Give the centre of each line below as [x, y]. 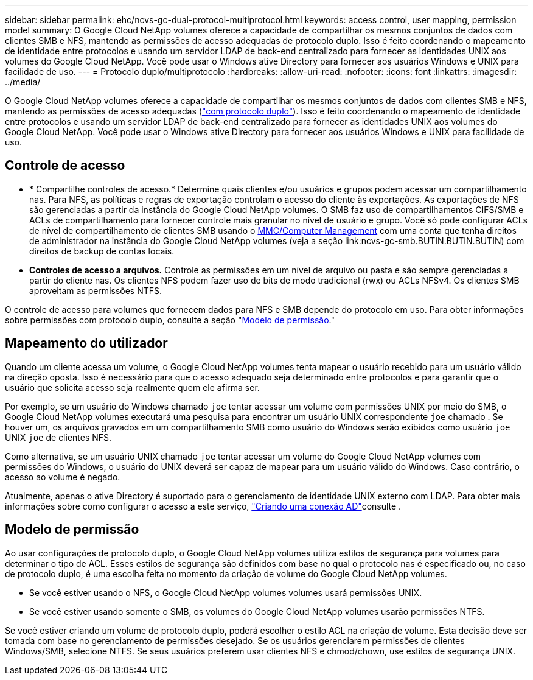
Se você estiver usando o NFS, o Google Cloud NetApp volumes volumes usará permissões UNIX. [226, 592]
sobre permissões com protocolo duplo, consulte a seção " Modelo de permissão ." [170, 320]
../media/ [23, 82]
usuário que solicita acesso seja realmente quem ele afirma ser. [132, 387]
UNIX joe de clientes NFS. [58, 437]
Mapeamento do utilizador [86, 343]
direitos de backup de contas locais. [102, 251]
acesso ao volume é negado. [63, 477]
